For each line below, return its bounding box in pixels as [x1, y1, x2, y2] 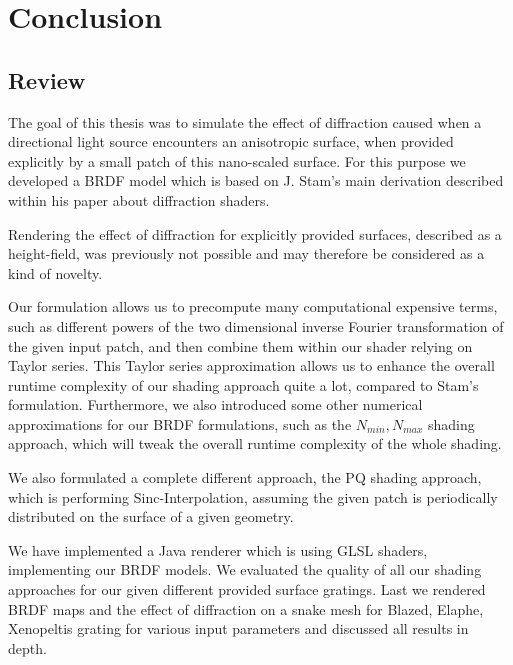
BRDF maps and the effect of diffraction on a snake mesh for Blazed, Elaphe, [8, 598, 484, 619]
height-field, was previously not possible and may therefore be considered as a [8, 243, 485, 264]
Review [8, 64, 86, 95]
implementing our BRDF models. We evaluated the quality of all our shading [8, 559, 482, 580]
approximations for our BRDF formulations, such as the [8, 413, 352, 434]
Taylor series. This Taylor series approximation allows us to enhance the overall [8, 355, 495, 376]
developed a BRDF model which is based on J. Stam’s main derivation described [8, 170, 504, 191]
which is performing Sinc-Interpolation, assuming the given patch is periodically [8, 486, 498, 507]
